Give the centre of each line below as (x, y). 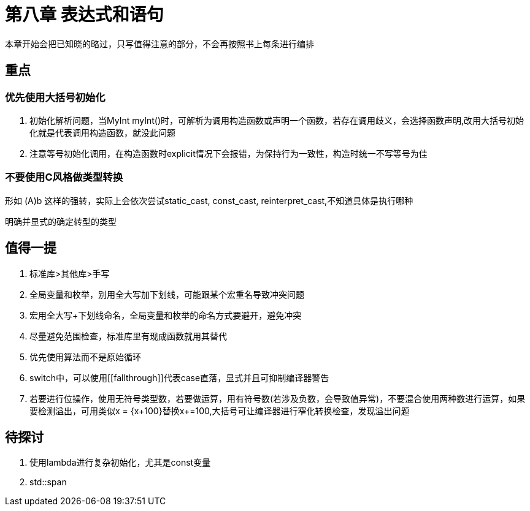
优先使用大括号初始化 (55, 97)
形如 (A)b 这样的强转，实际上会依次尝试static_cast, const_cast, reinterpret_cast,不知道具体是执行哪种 (209, 200)
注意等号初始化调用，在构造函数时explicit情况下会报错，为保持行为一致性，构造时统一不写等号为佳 (229, 153)
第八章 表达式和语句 (84, 15)
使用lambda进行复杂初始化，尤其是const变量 (120, 463)
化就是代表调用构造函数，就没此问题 (102, 132)
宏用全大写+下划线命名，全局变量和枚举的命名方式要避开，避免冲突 (166, 315)
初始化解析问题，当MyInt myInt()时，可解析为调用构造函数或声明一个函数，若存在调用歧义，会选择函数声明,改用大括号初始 (277, 120)
